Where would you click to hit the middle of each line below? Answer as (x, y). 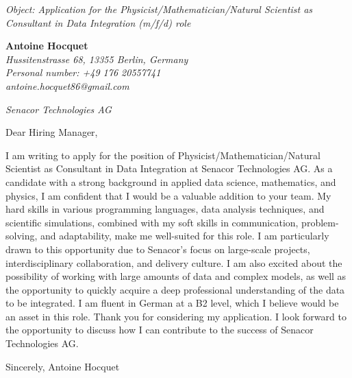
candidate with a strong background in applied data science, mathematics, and (171, 181)
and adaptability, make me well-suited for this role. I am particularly (185, 236)
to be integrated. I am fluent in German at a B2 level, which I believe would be (172, 303)
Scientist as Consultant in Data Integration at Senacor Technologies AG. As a (169, 168)
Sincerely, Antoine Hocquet (63, 366)
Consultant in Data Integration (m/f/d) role (98, 22)
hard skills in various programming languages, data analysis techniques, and (165, 209)
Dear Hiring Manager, (52, 132)
